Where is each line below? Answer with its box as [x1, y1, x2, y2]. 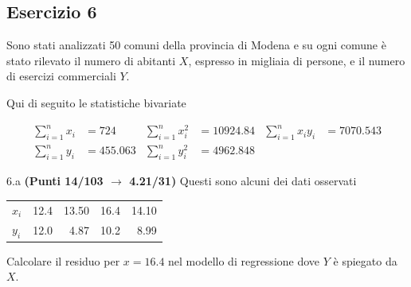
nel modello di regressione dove [168, 252, 320, 269]
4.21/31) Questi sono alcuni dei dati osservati [129, 173, 357, 189]
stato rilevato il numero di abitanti [6, 52, 176, 68]
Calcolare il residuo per [6, 252, 120, 269]
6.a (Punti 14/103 [6, 173, 104, 189]
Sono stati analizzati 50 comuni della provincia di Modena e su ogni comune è [6, 37, 386, 53]
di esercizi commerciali [6, 68, 116, 84]
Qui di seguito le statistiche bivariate [6, 94, 186, 111]
